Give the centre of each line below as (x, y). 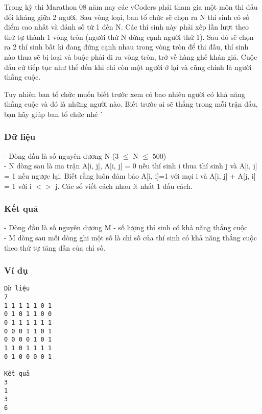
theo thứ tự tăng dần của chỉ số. (55, 247)
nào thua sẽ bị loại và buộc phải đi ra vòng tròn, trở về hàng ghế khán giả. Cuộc (131, 56)
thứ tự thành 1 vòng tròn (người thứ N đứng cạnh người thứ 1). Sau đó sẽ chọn (129, 36)
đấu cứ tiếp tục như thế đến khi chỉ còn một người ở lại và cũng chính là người (128, 67)
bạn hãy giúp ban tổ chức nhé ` (54, 114)
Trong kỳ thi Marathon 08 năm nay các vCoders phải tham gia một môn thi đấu (131, 7)
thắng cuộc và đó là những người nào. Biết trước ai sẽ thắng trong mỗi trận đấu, (131, 104)
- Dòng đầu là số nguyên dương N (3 (62, 155)
